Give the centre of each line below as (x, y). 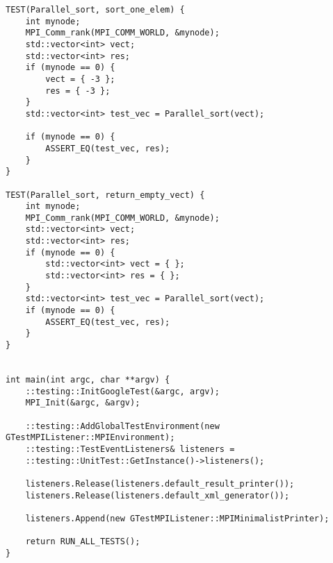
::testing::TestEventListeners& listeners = (130, 449)
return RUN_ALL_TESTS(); (83, 542)
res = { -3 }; (78, 91)
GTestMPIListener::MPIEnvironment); (90, 438)
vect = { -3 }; (80, 79)
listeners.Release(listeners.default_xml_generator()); (157, 495)
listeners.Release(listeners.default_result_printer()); (160, 484)
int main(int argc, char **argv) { (88, 380)
